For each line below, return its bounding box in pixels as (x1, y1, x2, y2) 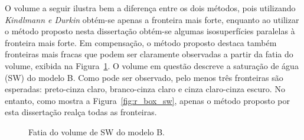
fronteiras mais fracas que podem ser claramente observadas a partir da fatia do (5, 48, 293, 60)
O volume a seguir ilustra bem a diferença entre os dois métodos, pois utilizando (5, 2, 296, 14)
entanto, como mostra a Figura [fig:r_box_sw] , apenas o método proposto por (5, 94, 290, 106)
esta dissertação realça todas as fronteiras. (5, 106, 157, 118)
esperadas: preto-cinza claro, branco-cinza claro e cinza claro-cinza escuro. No (5, 83, 285, 95)
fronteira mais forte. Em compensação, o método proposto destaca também (5, 36, 277, 48)
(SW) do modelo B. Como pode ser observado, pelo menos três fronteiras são (5, 71, 283, 83)
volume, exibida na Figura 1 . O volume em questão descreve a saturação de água (5, 59, 299, 71)
